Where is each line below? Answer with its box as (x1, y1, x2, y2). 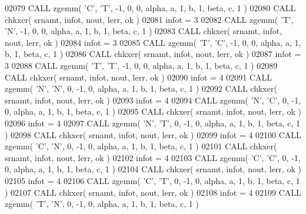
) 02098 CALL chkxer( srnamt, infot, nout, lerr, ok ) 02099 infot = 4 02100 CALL (5, 128, 301, 141)
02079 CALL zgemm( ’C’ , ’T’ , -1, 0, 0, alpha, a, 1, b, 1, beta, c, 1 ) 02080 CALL (5, 2, 296, 14)
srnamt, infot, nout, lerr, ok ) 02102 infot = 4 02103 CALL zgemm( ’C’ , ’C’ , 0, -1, (5, 151, 301, 163)
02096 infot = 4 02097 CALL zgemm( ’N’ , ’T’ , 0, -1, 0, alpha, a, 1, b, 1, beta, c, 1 (5, 116, 301, 129)
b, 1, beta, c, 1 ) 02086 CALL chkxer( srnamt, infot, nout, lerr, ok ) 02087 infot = (5, 48, 301, 60)
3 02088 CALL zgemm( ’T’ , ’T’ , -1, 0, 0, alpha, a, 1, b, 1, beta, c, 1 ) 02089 (5, 59, 278, 71)
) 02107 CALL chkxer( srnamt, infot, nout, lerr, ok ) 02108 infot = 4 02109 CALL (5, 186, 301, 198)
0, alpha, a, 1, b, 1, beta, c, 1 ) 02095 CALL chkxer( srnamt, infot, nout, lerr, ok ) (5, 105, 301, 118)
